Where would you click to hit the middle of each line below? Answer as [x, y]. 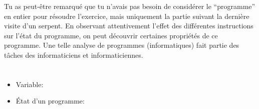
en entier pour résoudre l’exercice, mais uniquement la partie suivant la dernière [127, 16]
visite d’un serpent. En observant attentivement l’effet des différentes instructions [129, 26]
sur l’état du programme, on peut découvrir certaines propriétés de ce [111, 35]
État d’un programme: [50, 101]
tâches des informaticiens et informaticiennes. [74, 54]
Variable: [30, 84]
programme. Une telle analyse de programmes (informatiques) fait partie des [122, 45]
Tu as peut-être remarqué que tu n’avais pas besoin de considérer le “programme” [130, 6]
